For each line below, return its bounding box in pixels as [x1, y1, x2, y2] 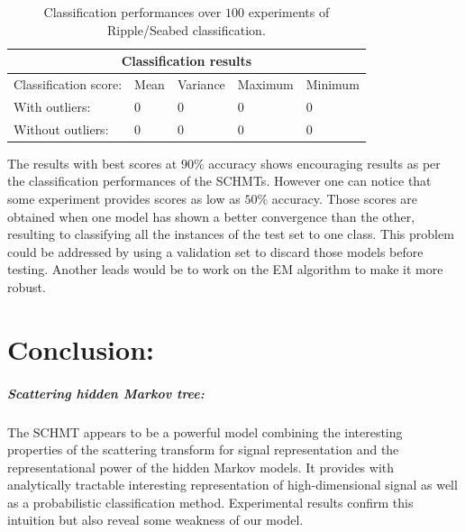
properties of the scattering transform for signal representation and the [7, 440, 399, 459]
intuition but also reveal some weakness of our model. [7, 510, 304, 529]
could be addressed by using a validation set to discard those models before [7, 242, 424, 261]
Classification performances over [43, 3, 222, 21]
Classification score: [14, 75, 123, 94]
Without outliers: [14, 119, 109, 138]
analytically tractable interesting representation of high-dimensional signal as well [7, 475, 458, 494]
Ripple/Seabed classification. [107, 20, 266, 39]
